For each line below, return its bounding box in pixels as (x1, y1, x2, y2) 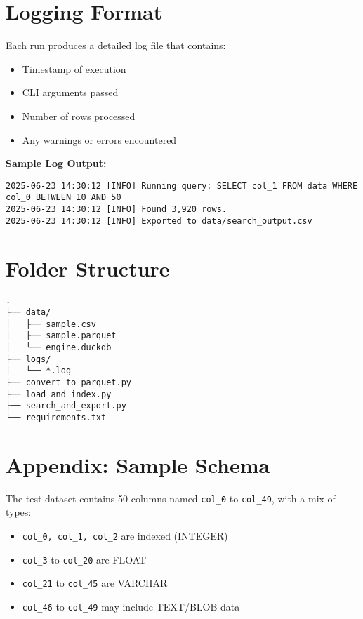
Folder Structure (6, 253, 170, 282)
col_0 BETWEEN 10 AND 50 (6, 192, 121, 203)
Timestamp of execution (22, 61, 126, 76)
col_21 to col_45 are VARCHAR (22, 575, 168, 590)
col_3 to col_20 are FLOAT (22, 552, 147, 566)
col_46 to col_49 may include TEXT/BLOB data (22, 599, 240, 613)
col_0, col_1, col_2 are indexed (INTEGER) (22, 528, 228, 543)
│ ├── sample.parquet (6, 331, 117, 341)
